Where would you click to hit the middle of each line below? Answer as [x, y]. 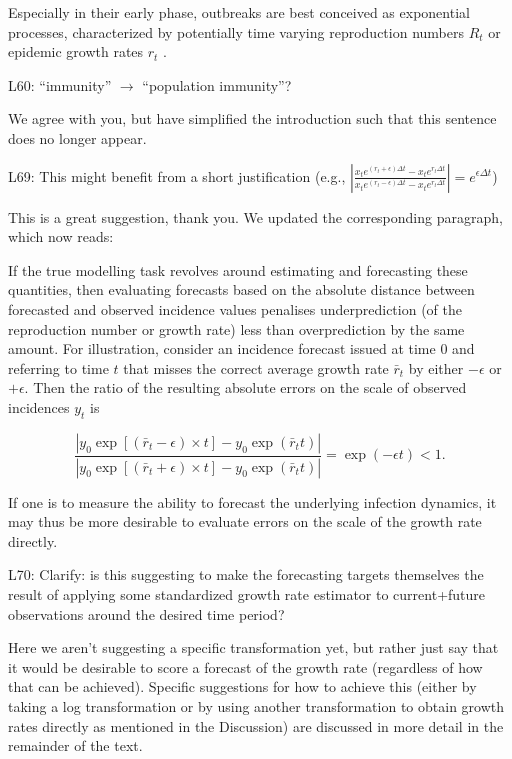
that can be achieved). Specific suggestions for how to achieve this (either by [242, 686]
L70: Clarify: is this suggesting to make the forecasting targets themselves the [246, 574]
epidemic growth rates [76, 51]
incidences [39, 406]
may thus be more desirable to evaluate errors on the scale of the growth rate [245, 521]
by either [436, 367]
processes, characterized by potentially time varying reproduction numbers [236, 31]
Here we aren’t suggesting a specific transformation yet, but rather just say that [253, 647]
